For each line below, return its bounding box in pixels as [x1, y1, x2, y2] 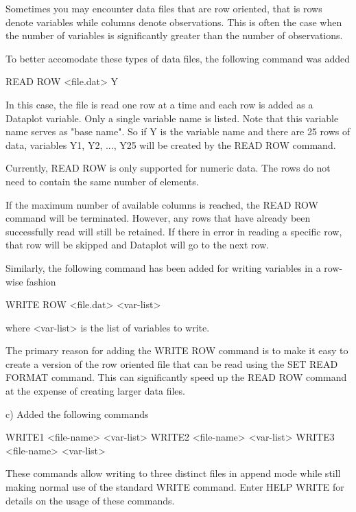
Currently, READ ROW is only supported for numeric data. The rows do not [5, 161, 331, 175]
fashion [26, 274, 56, 288]
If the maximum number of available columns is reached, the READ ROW [5, 197, 318, 211]
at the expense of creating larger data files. [5, 384, 185, 398]
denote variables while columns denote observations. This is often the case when [5, 14, 342, 29]
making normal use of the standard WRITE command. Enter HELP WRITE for [5, 480, 344, 494]
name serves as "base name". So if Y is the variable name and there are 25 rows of [5, 124, 351, 139]
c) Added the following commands [5, 406, 149, 421]
